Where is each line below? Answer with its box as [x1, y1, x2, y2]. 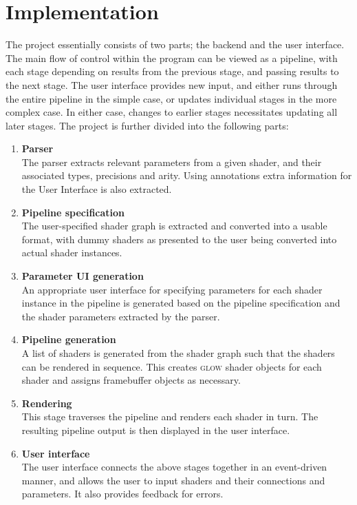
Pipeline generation [21, 332, 116, 347]
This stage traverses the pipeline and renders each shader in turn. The [21, 409, 318, 424]
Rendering [21, 395, 72, 410]
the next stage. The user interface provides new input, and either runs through [6, 77, 338, 92]
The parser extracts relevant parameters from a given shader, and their [21, 154, 322, 169]
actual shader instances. [21, 245, 122, 260]
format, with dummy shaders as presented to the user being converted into [21, 231, 337, 246]
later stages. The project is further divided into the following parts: [6, 118, 289, 132]
